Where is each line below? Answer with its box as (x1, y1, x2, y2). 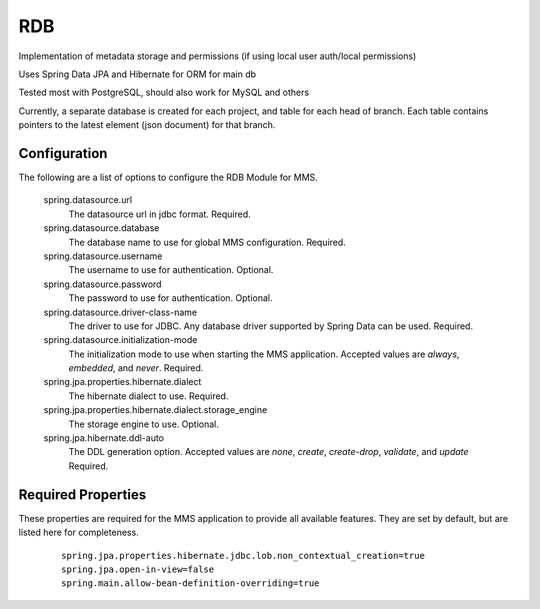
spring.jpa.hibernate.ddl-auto (43, 432, 165, 444)
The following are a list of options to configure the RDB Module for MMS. (18, 171, 319, 184)
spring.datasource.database (43, 222, 160, 234)
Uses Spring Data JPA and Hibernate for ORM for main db (18, 68, 257, 80)
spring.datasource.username (43, 250, 163, 262)
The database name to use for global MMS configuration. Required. (68, 236, 347, 248)
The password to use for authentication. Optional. (68, 292, 274, 304)
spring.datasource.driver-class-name (43, 306, 198, 318)
